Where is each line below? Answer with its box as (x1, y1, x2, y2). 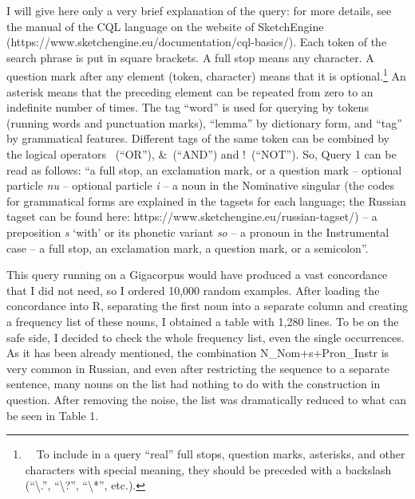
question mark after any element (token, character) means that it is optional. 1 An (6, 65, 406, 84)
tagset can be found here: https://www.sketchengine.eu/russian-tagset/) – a (6, 208, 377, 225)
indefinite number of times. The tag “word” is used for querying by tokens (6, 99, 369, 116)
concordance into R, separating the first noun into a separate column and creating (6, 297, 409, 314)
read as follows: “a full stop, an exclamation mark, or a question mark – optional (6, 161, 402, 178)
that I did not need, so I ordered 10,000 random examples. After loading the (6, 281, 380, 298)
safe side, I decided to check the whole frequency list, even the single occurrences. (6, 328, 405, 345)
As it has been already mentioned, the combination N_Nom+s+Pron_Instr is (6, 344, 389, 361)
